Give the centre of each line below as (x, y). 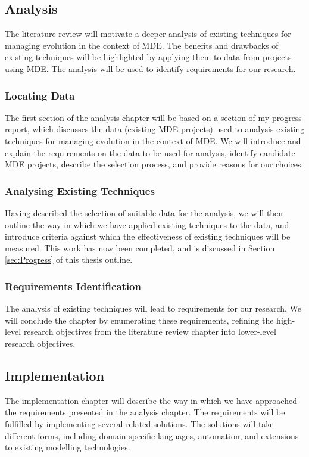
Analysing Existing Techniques (80, 190)
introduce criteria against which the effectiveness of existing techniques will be (148, 236)
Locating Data (40, 95)
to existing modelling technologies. (68, 447)
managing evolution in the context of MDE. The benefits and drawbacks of (142, 45)
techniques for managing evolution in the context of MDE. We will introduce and (153, 140)
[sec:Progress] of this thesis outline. (69, 259)
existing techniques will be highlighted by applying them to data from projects (148, 57)
